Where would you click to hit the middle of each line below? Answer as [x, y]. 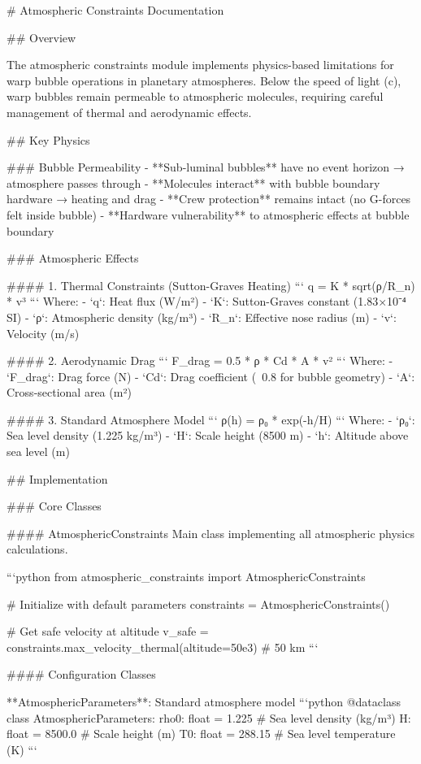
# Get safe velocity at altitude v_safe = [108, 631]
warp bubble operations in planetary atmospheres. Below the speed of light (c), [204, 80]
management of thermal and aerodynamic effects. [129, 112]
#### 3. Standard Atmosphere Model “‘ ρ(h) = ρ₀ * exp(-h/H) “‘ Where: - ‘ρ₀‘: [211, 419]
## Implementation [57, 478]
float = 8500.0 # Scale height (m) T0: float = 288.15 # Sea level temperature [201, 734]
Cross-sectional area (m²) [69, 392]
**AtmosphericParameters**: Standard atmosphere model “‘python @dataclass [204, 701]
